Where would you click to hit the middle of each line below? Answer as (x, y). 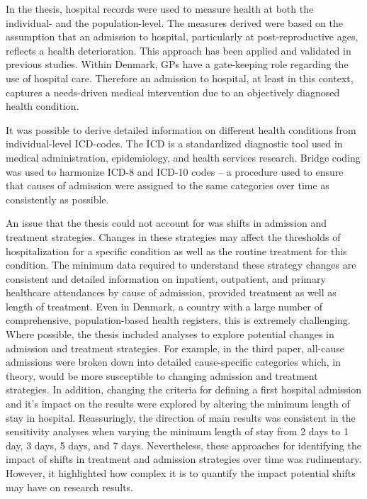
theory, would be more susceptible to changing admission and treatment (162, 375)
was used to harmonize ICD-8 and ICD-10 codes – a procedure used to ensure (175, 171)
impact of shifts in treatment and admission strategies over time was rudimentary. (184, 459)
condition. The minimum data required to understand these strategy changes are (181, 265)
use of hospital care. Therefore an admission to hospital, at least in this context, (180, 78)
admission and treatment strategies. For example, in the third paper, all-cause (175, 348)
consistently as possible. (57, 199)
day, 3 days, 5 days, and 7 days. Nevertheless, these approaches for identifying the (183, 445)
